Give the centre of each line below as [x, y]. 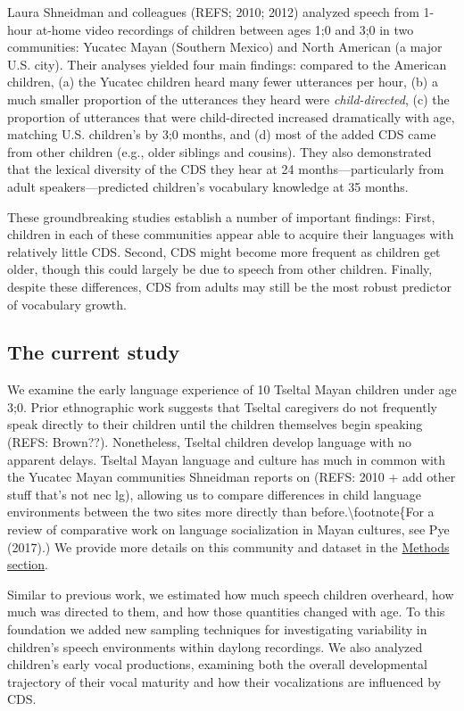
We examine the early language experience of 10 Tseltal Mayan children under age [232, 389]
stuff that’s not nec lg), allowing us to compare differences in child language [214, 494]
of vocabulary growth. [67, 304]
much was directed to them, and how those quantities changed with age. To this [226, 612]
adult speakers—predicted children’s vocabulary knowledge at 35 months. [208, 186]
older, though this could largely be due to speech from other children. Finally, [220, 269]
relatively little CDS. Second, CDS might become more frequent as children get [224, 251]
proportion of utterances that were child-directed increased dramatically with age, [231, 116]
